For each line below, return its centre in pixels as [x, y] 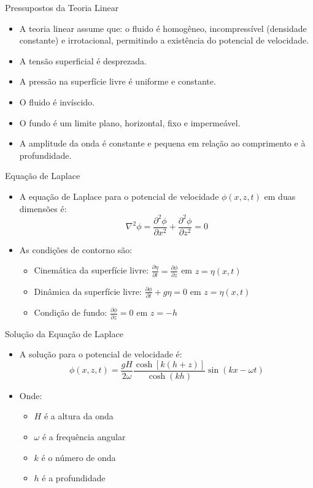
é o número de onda [79, 457]
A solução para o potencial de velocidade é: [101, 354]
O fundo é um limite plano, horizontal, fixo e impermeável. [130, 122]
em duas [280, 196]
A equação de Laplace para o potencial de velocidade [119, 196]
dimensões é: [43, 208]
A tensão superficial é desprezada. [83, 60]
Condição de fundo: [71, 312]
